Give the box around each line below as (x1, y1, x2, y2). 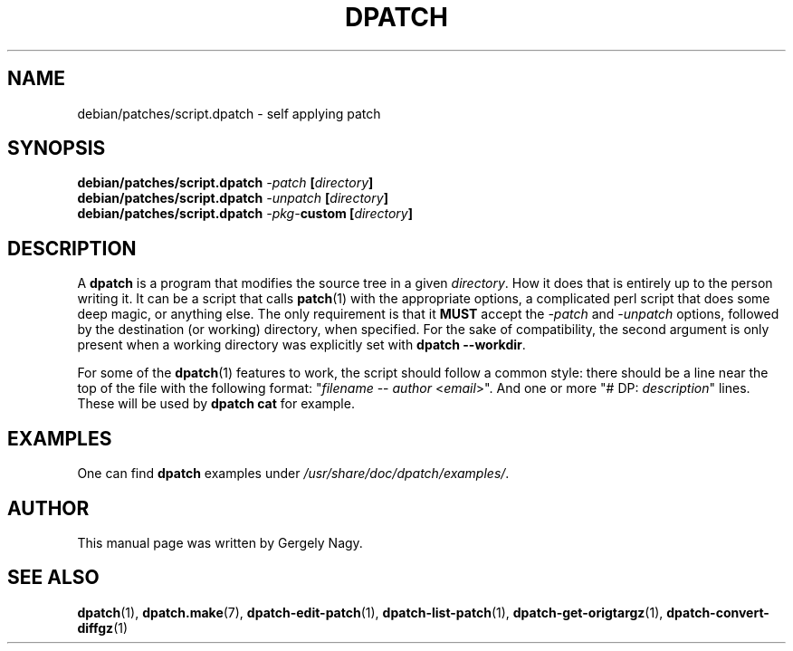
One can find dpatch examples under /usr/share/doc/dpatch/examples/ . (77, 465, 510, 482)
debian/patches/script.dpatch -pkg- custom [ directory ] (77, 206, 413, 222)
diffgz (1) (77, 619, 129, 636)
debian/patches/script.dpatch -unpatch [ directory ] (77, 190, 388, 206)
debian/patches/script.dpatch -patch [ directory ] (77, 175, 374, 191)
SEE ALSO (7, 566, 100, 589)
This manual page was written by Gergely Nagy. (77, 534, 363, 550)
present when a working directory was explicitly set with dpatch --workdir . (77, 337, 526, 353)
